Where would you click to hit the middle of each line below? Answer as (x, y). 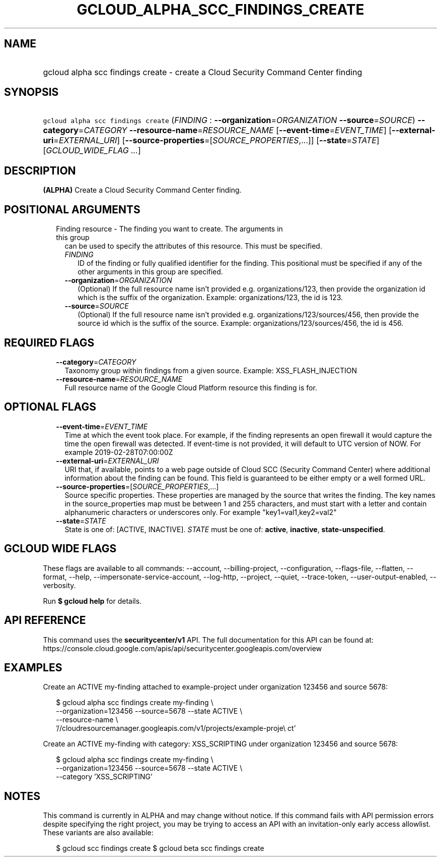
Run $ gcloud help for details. (92, 601)
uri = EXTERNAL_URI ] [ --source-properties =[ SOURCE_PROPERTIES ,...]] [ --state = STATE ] (211, 140)
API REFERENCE (45, 620)
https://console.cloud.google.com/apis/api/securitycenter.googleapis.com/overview (182, 648)
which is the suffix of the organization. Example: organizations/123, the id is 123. (210, 298)
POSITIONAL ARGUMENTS (72, 209)
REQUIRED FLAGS (49, 342)
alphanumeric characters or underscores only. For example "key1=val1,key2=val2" (201, 512)
